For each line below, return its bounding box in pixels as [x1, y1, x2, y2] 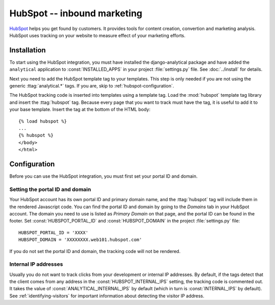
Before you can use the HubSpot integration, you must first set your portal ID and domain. [9, 173, 198, 179]
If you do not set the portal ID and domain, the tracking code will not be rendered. [9, 248, 181, 254]
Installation [9, 46, 46, 54]
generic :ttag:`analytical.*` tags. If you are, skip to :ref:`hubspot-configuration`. [9, 83, 174, 89]
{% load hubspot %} [18, 118, 67, 124]
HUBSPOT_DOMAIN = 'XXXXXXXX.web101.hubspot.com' [18, 237, 142, 243]
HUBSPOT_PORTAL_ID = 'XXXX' [18, 230, 89, 235]
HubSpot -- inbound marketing [9, 8, 143, 19]
